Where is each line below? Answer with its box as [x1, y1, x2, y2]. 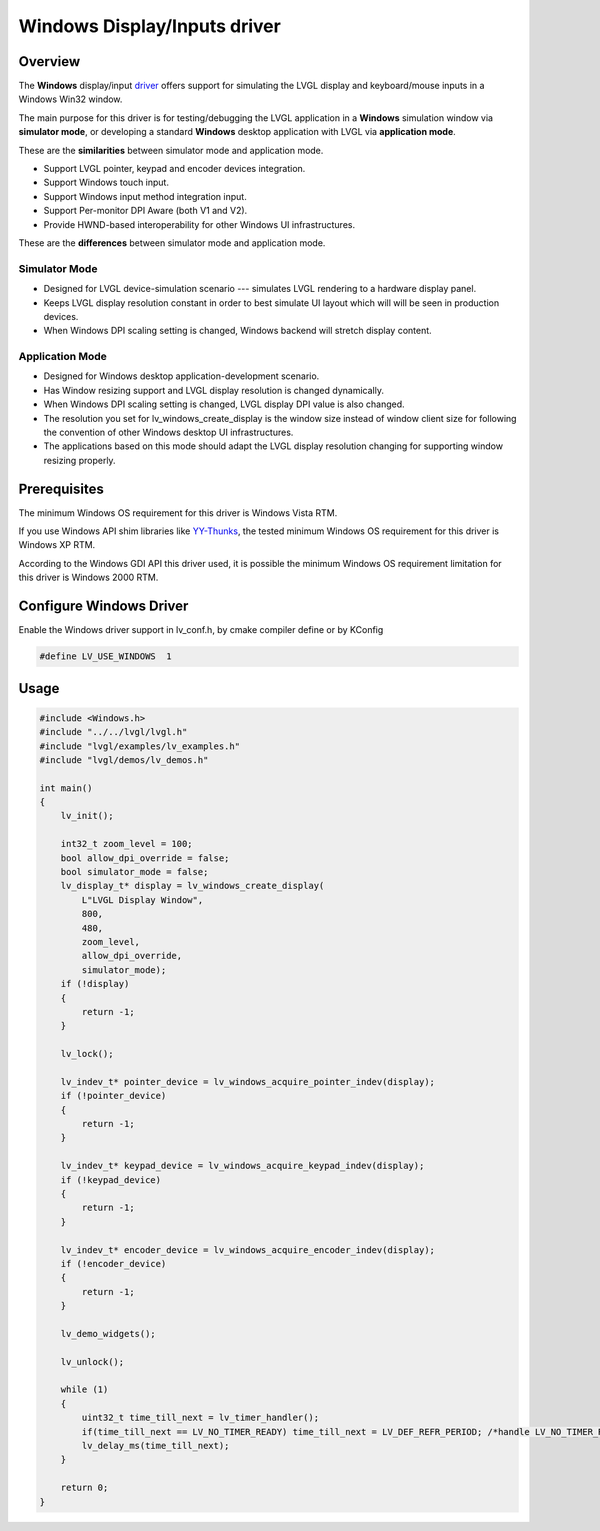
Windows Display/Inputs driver [18, 15, 282, 37]
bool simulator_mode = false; [60, 866, 209, 878]
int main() [39, 782, 93, 794]
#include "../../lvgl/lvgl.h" [39, 726, 188, 738]
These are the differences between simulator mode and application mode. [18, 236, 326, 249]
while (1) [60, 1384, 109, 1395]
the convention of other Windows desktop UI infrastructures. [43, 426, 294, 438]
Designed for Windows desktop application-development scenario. [43, 370, 320, 382]
